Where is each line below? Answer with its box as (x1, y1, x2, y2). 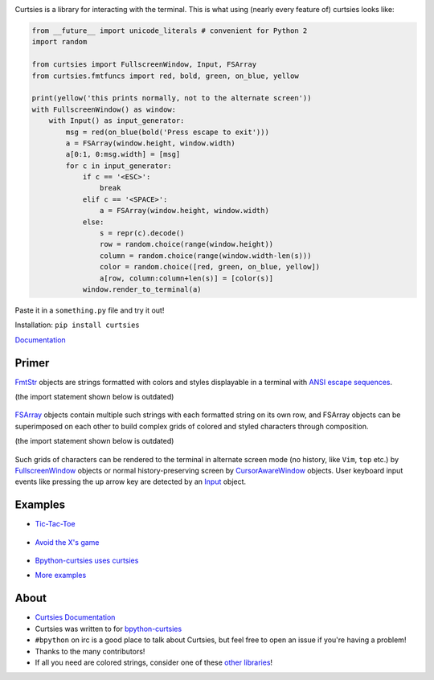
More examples (35, 571, 87, 580)
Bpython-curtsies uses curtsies (35, 555, 139, 566)
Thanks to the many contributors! (35, 646, 145, 656)
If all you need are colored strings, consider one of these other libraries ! (35, 657, 273, 667)
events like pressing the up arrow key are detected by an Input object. (14, 477, 247, 486)
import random (31, 37, 88, 47)
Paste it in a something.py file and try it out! (14, 305, 165, 315)
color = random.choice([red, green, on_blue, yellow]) (99, 262, 321, 272)
